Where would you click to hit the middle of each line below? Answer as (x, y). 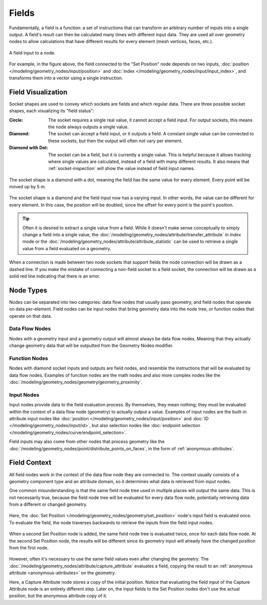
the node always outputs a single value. (89, 127)
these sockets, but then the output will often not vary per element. (115, 141)
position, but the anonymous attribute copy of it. (58, 596)
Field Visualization (38, 92)
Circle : (16, 120)
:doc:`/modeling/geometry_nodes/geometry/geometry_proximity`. (76, 382)
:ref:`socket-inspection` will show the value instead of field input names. (122, 168)
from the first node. (29, 548)
